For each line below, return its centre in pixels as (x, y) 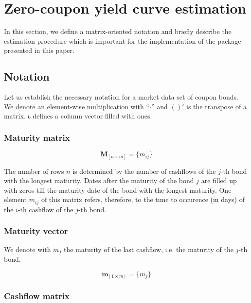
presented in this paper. (39, 50)
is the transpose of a (216, 106)
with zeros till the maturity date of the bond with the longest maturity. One (118, 190)
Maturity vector (36, 231)
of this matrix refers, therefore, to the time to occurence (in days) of (143, 199)
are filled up (219, 180)
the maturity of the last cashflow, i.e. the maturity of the (148, 249)
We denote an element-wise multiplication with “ (77, 106)
